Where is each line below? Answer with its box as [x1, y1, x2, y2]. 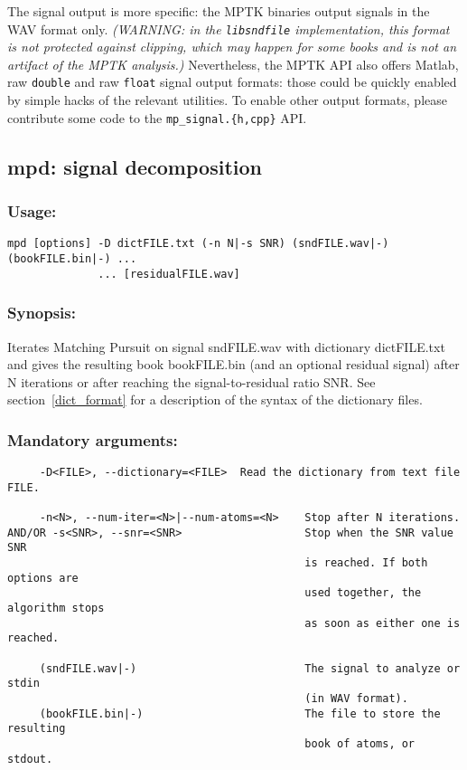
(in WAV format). [304, 691, 408, 705]
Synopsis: [7, 301, 76, 324]
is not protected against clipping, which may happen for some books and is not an [7, 37, 456, 56]
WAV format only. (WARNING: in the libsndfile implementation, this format [7, 19, 450, 38]
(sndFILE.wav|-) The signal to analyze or [39, 661, 461, 675]
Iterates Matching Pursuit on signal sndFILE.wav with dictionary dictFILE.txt [7, 337, 445, 356]
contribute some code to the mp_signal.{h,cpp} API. [7, 108, 307, 127]
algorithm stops [7, 602, 105, 615]
